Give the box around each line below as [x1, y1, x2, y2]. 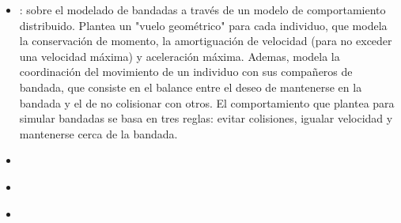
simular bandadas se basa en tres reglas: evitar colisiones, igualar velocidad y [19, 110, 393, 127]
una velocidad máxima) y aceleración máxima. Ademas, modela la [19, 47, 340, 64]
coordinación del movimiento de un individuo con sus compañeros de [19, 63, 353, 80]
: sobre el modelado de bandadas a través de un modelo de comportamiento [19, 2, 386, 17]
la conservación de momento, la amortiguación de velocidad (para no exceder [19, 32, 392, 49]
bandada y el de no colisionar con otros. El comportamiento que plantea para [19, 94, 395, 111]
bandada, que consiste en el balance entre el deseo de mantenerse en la [19, 78, 362, 95]
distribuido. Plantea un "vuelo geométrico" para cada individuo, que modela [19, 17, 388, 33]
